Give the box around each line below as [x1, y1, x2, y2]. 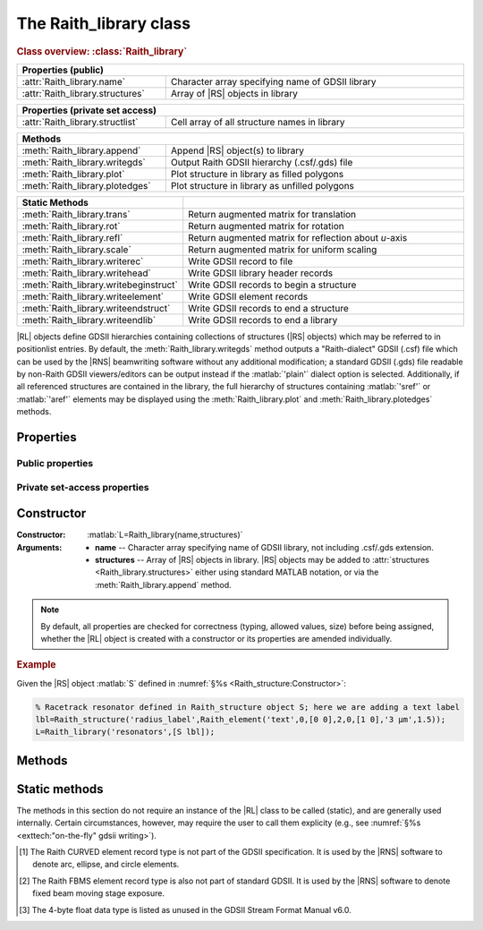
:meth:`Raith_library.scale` [21, 243, 131, 255]
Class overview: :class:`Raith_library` [16, 45, 188, 57]
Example [16, 659, 57, 671]
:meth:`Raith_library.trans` [21, 208, 131, 220]
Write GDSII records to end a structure [188, 302, 349, 314]
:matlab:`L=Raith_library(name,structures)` [87, 529, 243, 541]
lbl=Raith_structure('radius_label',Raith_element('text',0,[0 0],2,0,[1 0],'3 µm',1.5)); [35, 714, 446, 724]
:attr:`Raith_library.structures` [21, 87, 145, 99]
